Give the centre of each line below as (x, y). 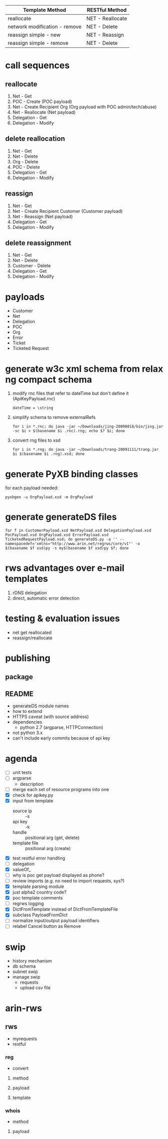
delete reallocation (35, 139)
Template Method (44, 10)
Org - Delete (25, 161)
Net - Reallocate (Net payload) (44, 112)
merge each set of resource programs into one (61, 789)
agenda (21, 759)
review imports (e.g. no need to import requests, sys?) (68, 881)
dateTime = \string (33, 408)
